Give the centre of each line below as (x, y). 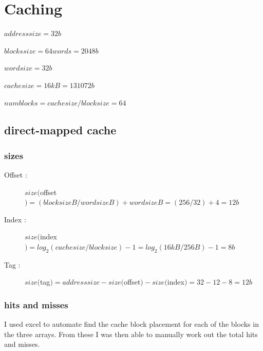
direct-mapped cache (60, 130)
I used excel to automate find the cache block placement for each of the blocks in (131, 324)
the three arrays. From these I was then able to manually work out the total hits (131, 334)
